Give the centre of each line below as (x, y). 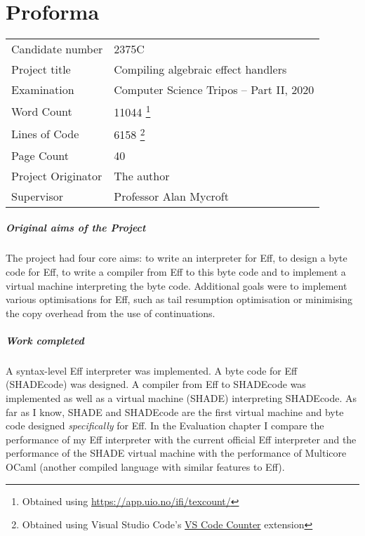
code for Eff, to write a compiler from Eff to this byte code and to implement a (176, 271)
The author (142, 175)
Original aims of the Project (76, 228)
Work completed (45, 340)
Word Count (42, 111)
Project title (41, 69)
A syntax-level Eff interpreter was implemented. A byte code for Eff (152, 370)
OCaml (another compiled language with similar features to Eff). (145, 467)
